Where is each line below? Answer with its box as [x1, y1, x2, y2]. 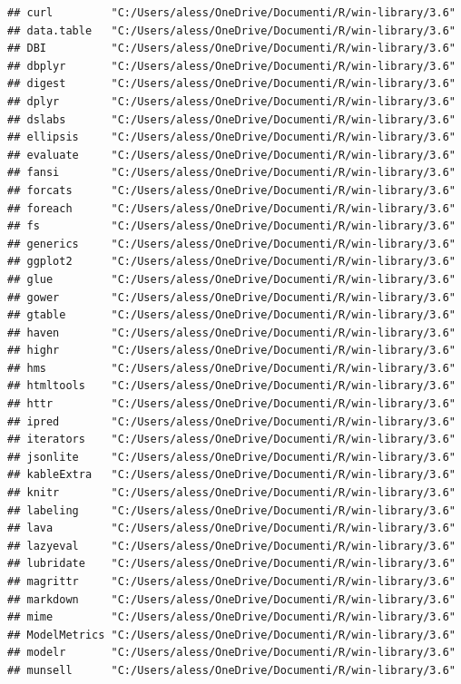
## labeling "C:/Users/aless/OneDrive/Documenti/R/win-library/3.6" [7, 503, 456, 517]
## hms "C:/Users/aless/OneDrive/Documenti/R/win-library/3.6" [7, 361, 456, 375]
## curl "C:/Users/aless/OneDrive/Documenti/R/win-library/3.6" [7, 6, 456, 19]
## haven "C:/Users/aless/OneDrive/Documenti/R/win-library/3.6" [7, 326, 456, 339]
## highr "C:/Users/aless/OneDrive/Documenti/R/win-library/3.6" [7, 344, 456, 357]
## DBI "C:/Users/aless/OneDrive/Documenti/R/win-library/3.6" [7, 42, 456, 55]
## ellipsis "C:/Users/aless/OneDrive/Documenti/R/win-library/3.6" [7, 131, 456, 144]
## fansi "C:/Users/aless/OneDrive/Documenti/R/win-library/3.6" [7, 166, 456, 180]
